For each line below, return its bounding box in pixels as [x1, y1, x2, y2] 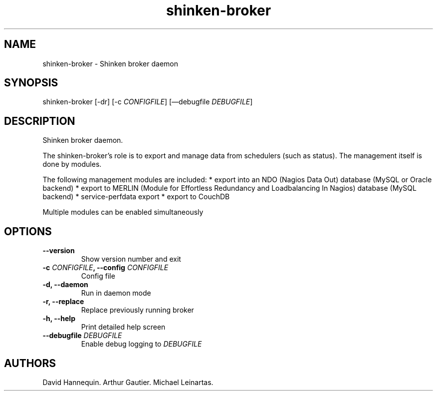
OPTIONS [4, 225, 52, 238]
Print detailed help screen [81, 323, 166, 332]
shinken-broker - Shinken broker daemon [42, 59, 179, 68]
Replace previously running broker [81, 306, 194, 315]
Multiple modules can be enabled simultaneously [42, 208, 204, 217]
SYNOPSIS [4, 76, 58, 89]
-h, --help [42, 314, 75, 323]
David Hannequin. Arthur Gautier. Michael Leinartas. [42, 378, 214, 387]
